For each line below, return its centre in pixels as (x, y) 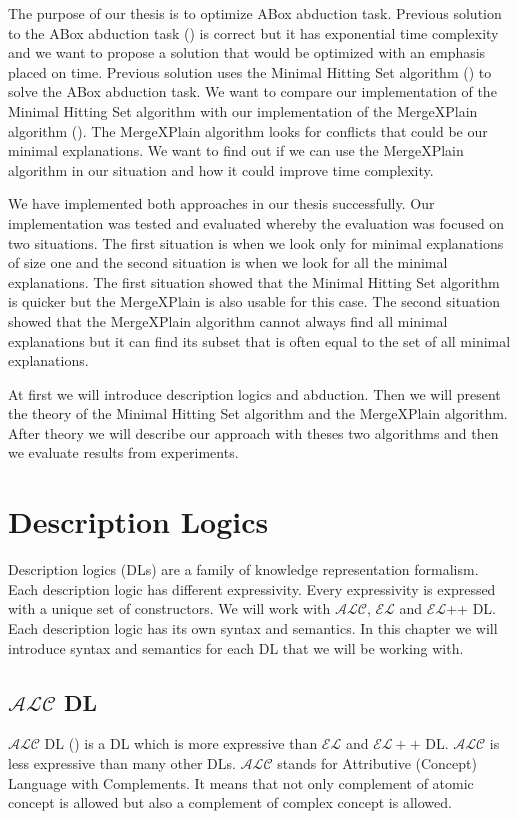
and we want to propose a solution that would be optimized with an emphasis (247, 52)
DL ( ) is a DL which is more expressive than (181, 743)
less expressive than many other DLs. (122, 762)
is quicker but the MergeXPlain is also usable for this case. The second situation (254, 301)
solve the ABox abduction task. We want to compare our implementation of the (252, 91)
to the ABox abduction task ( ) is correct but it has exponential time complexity (253, 32)
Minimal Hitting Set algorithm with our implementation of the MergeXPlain (243, 110)
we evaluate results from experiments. (123, 452)
